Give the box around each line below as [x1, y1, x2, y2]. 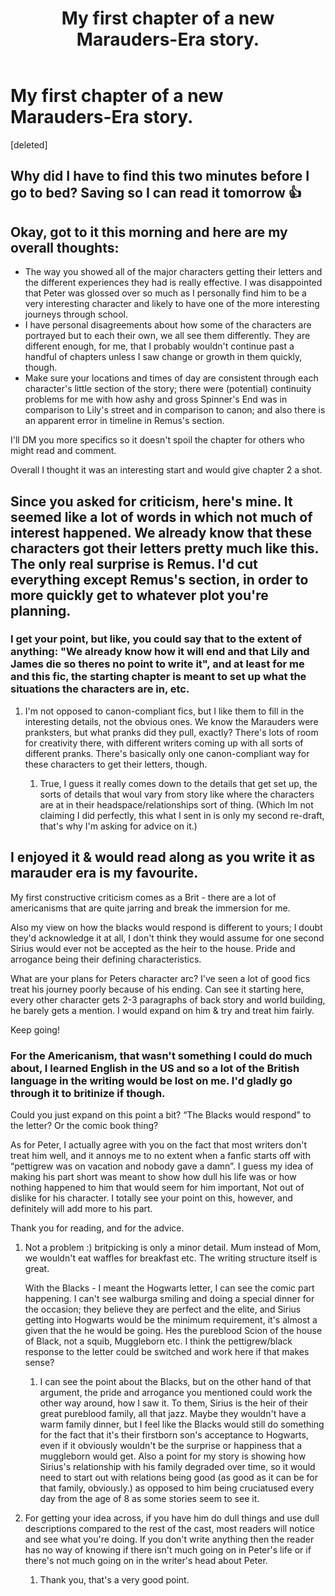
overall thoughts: [10, 239, 120, 256]
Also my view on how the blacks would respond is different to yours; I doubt [10, 921, 323, 933]
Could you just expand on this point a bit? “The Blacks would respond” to [10, 1108, 312, 1121]
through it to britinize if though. [10, 1086, 166, 1100]
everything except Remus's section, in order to [10, 571, 309, 588]
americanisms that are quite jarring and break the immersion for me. [10, 902, 291, 914]
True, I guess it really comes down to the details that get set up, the [39, 777, 318, 789]
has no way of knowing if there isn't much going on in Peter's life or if [24, 1543, 312, 1556]
